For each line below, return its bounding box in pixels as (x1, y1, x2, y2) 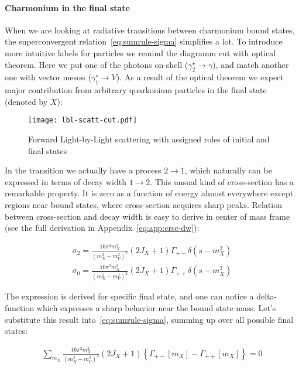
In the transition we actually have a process (5, 164, 161, 176)
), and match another (212, 58, 289, 70)
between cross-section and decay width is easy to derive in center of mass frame (5, 210, 290, 222)
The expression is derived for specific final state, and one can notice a (5, 290, 254, 302)
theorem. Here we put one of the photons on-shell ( (5, 58, 188, 70)
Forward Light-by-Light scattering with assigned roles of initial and (28, 133, 270, 145)
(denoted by (5, 95, 48, 107)
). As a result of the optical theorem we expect (116, 71, 284, 83)
